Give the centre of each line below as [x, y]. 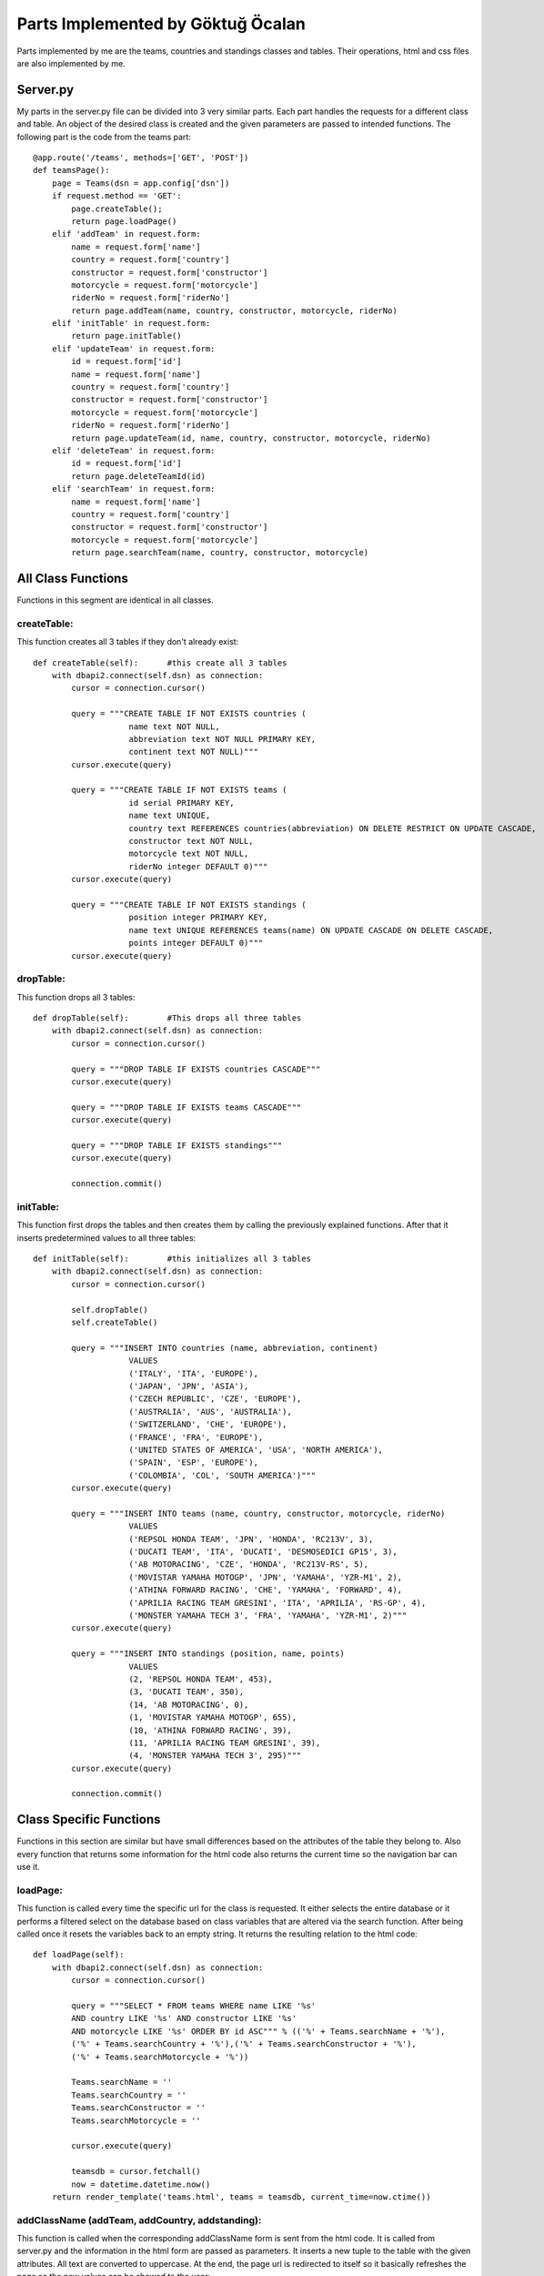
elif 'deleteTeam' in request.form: [133, 451]
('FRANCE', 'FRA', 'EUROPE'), [196, 1437]
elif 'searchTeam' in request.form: [133, 489]
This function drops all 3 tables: [76, 997]
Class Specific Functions [89, 1819]
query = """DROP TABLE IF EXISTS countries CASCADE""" [196, 1069]
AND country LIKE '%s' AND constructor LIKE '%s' [184, 2018]
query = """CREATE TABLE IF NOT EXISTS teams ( [179, 790]
